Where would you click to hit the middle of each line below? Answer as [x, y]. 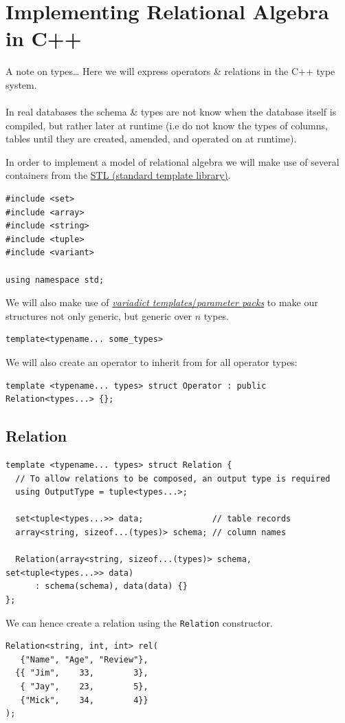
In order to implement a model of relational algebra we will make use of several [172, 161]
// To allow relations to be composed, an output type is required [173, 478]
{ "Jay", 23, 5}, [84, 686]
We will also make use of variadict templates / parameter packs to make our [162, 302]
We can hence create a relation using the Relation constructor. [139, 622]
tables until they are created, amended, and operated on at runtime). [151, 139]
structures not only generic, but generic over [99, 315]
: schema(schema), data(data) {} [111, 586]
